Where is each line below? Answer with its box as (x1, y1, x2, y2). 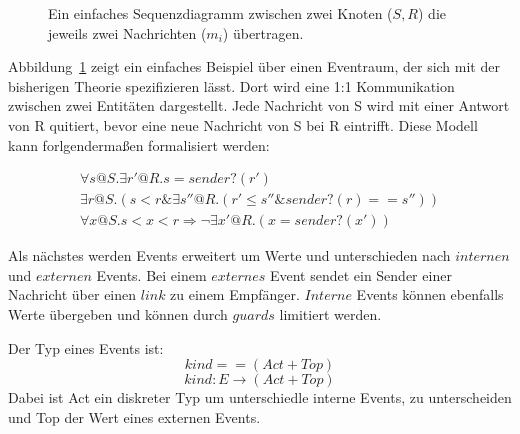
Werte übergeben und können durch (8, 304, 228, 325)
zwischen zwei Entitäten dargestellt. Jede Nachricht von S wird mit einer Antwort (8, 95, 510, 116)
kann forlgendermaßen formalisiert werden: (8, 134, 270, 155)
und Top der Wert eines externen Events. (8, 406, 261, 427)
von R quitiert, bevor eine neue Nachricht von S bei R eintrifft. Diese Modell (8, 114, 478, 135)
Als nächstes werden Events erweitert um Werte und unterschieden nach (8, 245, 451, 266)
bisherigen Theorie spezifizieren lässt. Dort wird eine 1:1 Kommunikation (8, 75, 455, 96)
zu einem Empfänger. (170, 284, 300, 305)
